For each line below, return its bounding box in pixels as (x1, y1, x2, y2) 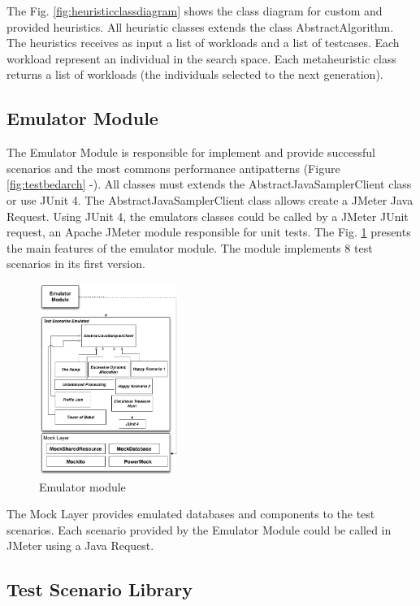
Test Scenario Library (6, 577, 193, 602)
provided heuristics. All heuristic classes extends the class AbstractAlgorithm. (6, 18, 394, 35)
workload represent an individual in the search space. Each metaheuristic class (6, 50, 396, 67)
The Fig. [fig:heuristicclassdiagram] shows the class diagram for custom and (6, 2, 383, 19)
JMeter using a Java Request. (6, 537, 154, 554)
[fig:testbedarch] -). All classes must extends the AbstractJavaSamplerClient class (6, 175, 412, 193)
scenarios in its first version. (6, 255, 145, 272)
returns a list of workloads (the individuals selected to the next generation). (6, 66, 383, 83)
